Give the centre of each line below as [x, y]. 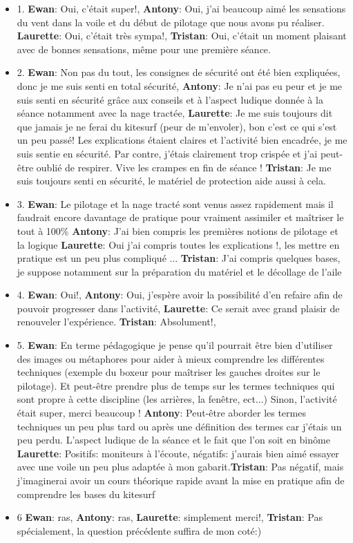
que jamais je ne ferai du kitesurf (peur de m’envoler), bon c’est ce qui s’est [177, 126]
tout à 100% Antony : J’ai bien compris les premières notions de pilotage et [178, 230]
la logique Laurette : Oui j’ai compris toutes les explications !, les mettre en [178, 244]
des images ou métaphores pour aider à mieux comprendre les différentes [171, 358]
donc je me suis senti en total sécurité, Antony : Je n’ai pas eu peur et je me [180, 85]
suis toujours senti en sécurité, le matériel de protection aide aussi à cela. [171, 181]
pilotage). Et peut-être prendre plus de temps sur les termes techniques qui [176, 385]
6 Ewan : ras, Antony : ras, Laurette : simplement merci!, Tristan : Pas [170, 517]
